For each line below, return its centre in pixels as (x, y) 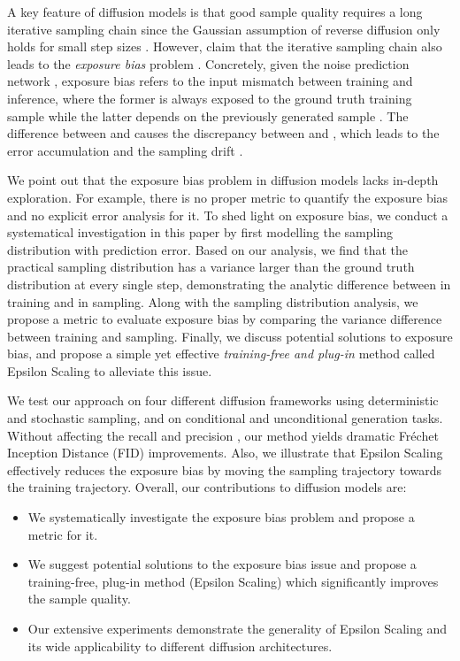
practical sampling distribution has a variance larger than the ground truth (211, 267)
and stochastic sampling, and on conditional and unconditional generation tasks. (225, 418)
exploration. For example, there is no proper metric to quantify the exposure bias (228, 197)
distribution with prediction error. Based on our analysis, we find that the (208, 249)
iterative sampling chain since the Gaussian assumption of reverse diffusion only (224, 29)
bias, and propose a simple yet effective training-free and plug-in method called (221, 354)
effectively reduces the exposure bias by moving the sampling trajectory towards (224, 469)
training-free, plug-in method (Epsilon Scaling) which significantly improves (233, 581)
